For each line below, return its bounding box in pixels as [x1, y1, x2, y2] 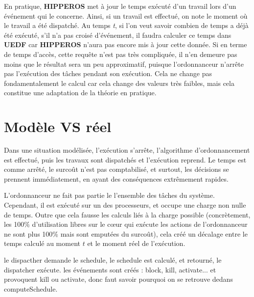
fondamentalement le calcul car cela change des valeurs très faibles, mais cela [4, 78, 234, 88]
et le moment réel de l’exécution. [87, 238, 185, 248]
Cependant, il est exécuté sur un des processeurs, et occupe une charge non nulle [4, 200, 246, 210]
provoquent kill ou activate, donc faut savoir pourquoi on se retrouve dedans [4, 274, 233, 284]
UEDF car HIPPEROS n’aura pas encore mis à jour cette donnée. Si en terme [4, 39, 247, 50]
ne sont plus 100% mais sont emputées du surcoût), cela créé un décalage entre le [4, 228, 248, 239]
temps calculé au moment [4, 238, 80, 248]
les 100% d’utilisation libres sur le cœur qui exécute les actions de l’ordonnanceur [4, 219, 248, 229]
